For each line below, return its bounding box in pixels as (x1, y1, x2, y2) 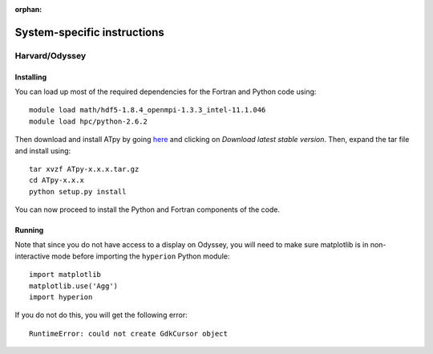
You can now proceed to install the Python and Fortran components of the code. (14, 205, 281, 214)
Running (14, 226, 44, 235)
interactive (14, 251, 51, 261)
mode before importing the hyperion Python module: (51, 251, 230, 261)
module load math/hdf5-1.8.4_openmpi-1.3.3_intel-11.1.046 (29, 105, 266, 115)
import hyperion (29, 293, 93, 302)
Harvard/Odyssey (14, 50, 87, 61)
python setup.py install (29, 187, 127, 196)
